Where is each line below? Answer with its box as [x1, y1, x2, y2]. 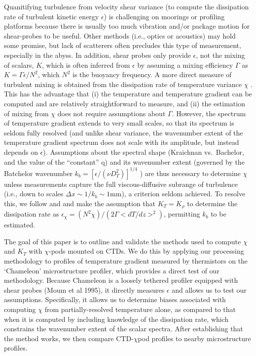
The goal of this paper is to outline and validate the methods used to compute [4, 236, 241, 246]
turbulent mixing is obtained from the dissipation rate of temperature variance [4, 79, 242, 89]
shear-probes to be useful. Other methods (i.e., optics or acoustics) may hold [4, 30, 236, 41]
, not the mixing [196, 49, 245, 60]
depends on [4, 146, 38, 157]
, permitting [163, 209, 200, 219]
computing [4, 304, 36, 314]
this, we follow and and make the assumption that [4, 198, 156, 208]
